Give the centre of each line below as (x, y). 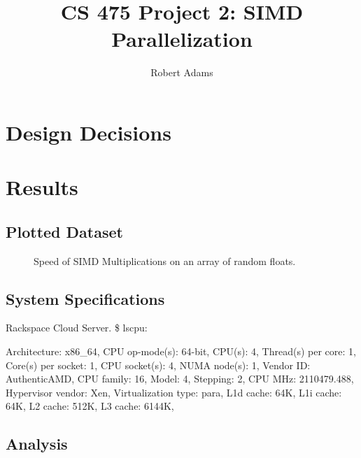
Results (42, 187)
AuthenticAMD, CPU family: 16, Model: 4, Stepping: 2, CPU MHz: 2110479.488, (180, 379)
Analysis (37, 444)
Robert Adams (182, 72)
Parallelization (182, 39)
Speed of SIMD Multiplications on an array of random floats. (165, 260)
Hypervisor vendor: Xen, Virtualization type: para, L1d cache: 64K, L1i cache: (174, 392)
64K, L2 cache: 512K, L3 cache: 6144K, (90, 406)
